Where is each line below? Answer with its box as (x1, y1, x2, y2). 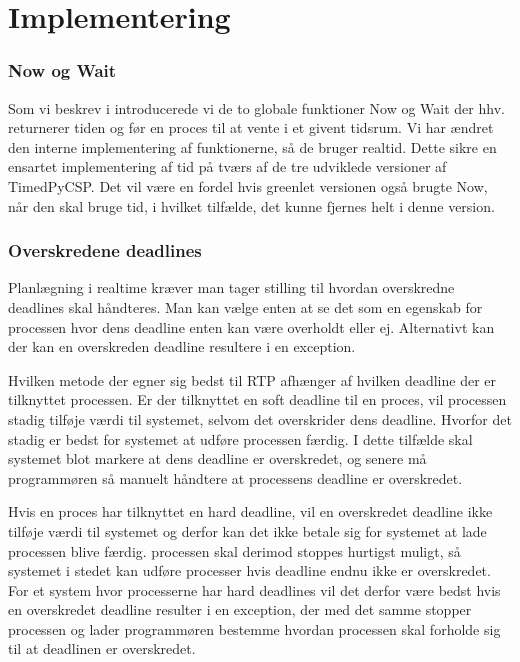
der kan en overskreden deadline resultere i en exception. (8, 336, 356, 357)
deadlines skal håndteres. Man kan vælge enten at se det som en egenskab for (8, 296, 483, 317)
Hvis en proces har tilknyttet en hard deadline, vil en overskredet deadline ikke (8, 501, 493, 522)
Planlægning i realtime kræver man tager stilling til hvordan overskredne (8, 277, 455, 298)
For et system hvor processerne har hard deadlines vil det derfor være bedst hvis (8, 579, 501, 600)
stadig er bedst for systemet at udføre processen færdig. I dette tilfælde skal (8, 428, 473, 449)
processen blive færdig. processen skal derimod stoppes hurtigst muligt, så (8, 540, 461, 561)
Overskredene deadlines (8, 238, 202, 263)
